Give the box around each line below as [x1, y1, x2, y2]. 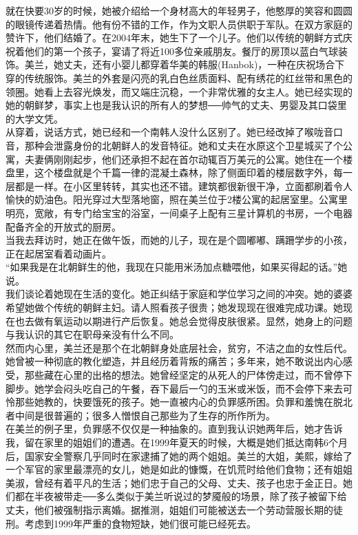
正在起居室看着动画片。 [6, 246, 112, 260]
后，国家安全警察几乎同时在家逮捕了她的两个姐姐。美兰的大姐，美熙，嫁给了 [6, 448, 352, 463]
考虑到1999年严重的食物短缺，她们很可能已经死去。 [24, 516, 256, 530]
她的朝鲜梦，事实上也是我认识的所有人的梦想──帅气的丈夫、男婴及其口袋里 [6, 98, 347, 112]
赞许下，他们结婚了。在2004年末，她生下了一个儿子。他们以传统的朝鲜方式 [6, 30, 343, 45]
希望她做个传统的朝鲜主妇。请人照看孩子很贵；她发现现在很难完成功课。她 [6, 300, 343, 315]
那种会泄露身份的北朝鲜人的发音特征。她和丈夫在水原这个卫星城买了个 [24, 138, 343, 152]
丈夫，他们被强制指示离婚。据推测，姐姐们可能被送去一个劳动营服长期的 [6, 502, 333, 516]
